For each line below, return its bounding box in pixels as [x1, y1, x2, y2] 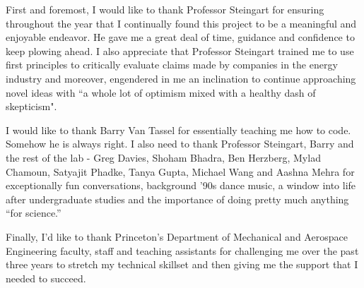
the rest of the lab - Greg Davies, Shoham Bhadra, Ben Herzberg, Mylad [6, 150, 321, 164]
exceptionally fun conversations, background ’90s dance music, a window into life [6, 178, 356, 193]
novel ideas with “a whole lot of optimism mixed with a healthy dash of [6, 85, 316, 100]
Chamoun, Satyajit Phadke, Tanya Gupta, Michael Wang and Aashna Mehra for [6, 164, 355, 179]
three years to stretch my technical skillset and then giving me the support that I [6, 257, 358, 272]
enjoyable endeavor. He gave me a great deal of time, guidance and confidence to [6, 30, 355, 44]
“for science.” [6, 205, 61, 220]
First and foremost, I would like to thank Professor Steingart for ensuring [6, 2, 324, 16]
